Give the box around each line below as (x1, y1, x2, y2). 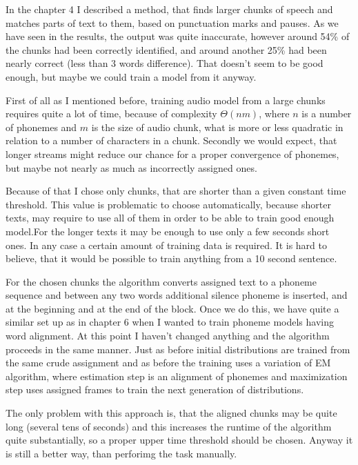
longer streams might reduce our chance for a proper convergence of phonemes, (6, 146, 339, 161)
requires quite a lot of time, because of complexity (6, 106, 217, 121)
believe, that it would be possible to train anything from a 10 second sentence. (6, 251, 337, 266)
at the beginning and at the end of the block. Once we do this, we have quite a (6, 301, 339, 315)
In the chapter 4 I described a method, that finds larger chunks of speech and (6, 2, 333, 16)
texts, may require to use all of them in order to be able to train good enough (6, 210, 335, 225)
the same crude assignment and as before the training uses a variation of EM (6, 355, 331, 370)
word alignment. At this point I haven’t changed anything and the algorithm (6, 328, 330, 343)
